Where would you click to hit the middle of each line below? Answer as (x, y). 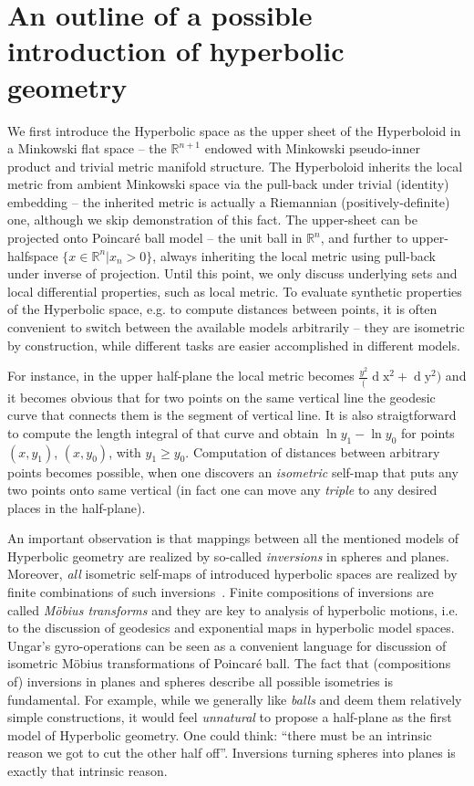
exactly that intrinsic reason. (88, 771)
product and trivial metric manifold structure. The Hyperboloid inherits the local (235, 166)
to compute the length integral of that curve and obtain (163, 432)
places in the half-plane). (77, 507)
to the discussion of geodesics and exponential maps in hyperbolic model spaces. (231, 628)
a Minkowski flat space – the (87, 148)
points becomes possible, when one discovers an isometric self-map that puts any (233, 472)
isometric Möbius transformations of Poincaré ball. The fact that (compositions (229, 663)
